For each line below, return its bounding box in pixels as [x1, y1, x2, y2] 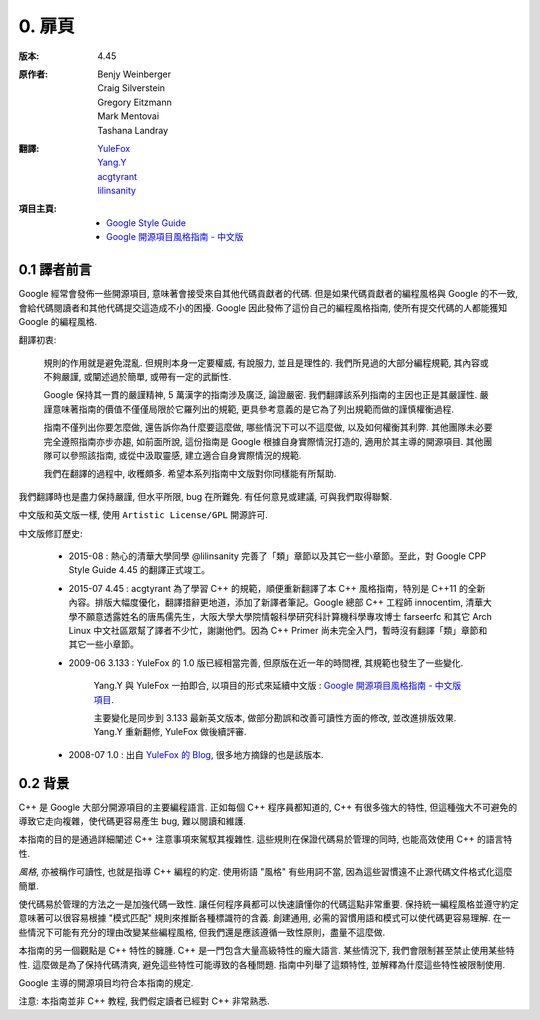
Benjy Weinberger [97, 68, 172, 80]
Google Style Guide [106, 216, 187, 229]
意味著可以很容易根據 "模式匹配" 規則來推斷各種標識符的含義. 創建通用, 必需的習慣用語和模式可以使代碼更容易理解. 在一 [18, 912, 511, 924]
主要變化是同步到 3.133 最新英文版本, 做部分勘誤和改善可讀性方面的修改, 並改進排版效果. [93, 711, 457, 724]
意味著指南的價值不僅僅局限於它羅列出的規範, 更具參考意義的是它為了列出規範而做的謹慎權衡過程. [51, 403, 455, 415]
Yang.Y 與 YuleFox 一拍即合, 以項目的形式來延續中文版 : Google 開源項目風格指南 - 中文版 [93, 680, 462, 692]
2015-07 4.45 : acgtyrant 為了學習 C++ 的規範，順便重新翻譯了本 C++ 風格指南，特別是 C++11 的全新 [68, 582, 486, 594]
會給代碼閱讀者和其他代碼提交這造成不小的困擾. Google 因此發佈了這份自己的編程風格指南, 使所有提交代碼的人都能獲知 [18, 301, 508, 314]
